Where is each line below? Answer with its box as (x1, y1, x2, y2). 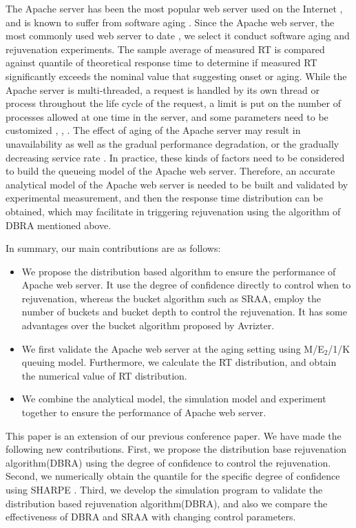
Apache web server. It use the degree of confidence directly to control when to (21, 277, 351, 292)
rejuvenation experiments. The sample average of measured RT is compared (6, 41, 325, 56)
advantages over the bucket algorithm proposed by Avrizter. (21, 318, 275, 333)
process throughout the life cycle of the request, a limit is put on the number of (6, 96, 341, 110)
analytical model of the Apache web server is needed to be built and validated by (6, 177, 348, 191)
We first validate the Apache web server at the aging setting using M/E (21, 341, 324, 355)
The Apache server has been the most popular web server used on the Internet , (6, 1, 343, 15)
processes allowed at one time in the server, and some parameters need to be (6, 109, 328, 124)
